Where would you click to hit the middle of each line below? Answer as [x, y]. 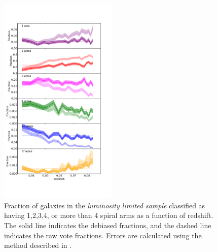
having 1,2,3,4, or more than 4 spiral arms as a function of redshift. [109, 215]
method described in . [38, 245]
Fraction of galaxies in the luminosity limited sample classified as [105, 205]
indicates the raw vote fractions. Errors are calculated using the [103, 235]
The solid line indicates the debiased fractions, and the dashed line [108, 225]
